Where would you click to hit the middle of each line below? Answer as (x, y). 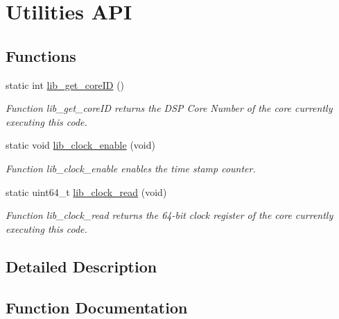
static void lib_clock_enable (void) (80, 145)
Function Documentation (97, 307)
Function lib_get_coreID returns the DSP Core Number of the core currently (169, 108)
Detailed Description (81, 266)
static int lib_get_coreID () (65, 84)
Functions (41, 55)
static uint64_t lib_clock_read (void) (86, 191)
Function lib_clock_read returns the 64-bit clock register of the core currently (169, 215)
